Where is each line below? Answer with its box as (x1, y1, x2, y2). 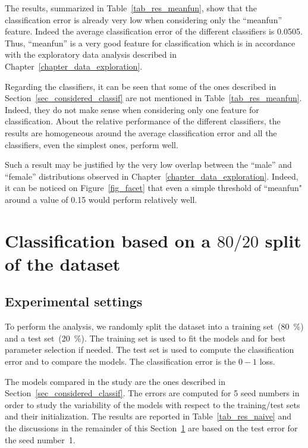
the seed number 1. (5, 433, 76, 446)
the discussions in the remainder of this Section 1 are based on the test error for (5, 422, 298, 434)
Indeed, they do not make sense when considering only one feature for (5, 103, 259, 115)
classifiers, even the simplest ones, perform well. (5, 138, 178, 151)
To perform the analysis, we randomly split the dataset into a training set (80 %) (5, 320, 304, 333)
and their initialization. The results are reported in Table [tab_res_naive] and (5, 410, 291, 422)
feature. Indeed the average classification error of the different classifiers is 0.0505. (5, 25, 303, 37)
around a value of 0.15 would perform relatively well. (5, 193, 197, 205)
